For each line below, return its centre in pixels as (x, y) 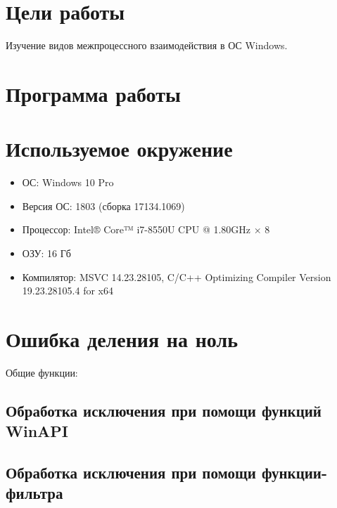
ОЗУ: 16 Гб (46, 253)
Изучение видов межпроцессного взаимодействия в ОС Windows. (147, 45)
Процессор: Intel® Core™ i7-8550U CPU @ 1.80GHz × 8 (146, 229)
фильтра (34, 493)
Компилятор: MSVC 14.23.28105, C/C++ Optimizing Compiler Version (177, 276)
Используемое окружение (119, 149)
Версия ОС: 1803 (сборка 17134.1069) (103, 206)
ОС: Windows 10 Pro (68, 182)
